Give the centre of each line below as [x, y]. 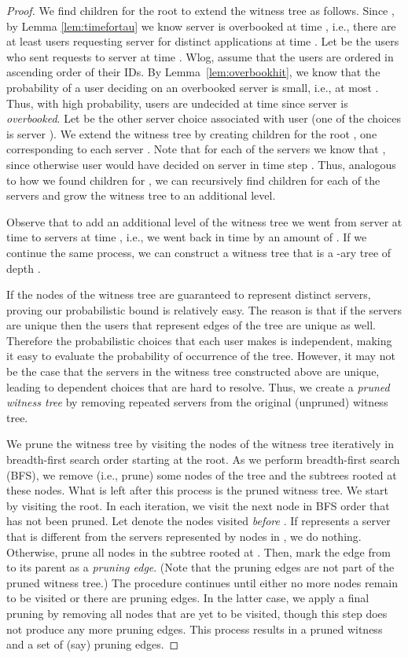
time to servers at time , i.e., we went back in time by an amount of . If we [187, 237]
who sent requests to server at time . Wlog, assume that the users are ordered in [200, 56]
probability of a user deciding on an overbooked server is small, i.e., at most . [193, 87]
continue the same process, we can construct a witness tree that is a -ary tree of [199, 252]
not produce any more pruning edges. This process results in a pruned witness [195, 629]
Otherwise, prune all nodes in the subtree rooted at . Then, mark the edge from [198, 551]
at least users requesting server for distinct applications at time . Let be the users [203, 41]
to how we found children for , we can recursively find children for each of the [193, 180]
